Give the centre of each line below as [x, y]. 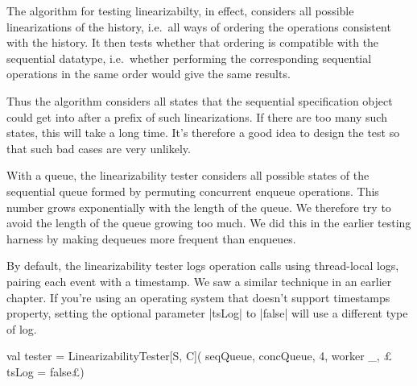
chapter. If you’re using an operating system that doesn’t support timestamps [198, 297]
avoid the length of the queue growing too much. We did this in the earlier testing [209, 223]
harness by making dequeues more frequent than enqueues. [151, 238]
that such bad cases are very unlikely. [99, 148]
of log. [22, 328]
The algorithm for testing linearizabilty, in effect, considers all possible [180, 10]
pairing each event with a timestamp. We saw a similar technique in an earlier [199, 281]
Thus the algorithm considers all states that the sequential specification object [200, 100]
